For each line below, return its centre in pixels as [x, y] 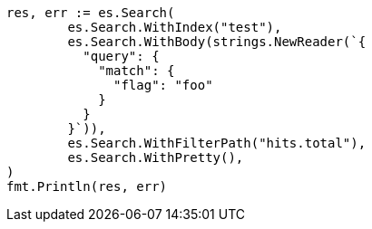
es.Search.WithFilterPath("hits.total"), [217, 143]
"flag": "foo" [163, 85]
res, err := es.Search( [91, 13]
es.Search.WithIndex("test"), [175, 27]
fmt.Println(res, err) [87, 186]
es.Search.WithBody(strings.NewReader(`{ [217, 42]
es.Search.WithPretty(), [156, 157]
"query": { [121, 56]
